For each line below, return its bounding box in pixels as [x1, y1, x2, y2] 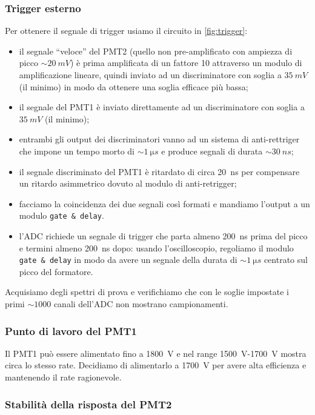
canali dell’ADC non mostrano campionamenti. [53, 297, 228, 310]
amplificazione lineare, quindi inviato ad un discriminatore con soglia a [19, 68, 282, 81]
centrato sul [264, 253, 308, 266]
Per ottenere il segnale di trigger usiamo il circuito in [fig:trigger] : [5, 24, 248, 37]
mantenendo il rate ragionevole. [5, 371, 122, 383]
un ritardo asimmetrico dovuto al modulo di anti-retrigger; [19, 177, 237, 190]
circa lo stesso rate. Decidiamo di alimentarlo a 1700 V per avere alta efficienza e [5, 359, 307, 371]
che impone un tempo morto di [19, 144, 135, 157]
